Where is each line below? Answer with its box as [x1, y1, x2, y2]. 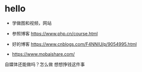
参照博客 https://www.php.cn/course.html [11, 30, 98, 36]
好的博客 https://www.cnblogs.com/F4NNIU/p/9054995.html [11, 41, 137, 47]
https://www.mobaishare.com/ [11, 51, 75, 57]
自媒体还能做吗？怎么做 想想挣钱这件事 [4, 61, 85, 67]
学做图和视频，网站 [11, 20, 52, 26]
